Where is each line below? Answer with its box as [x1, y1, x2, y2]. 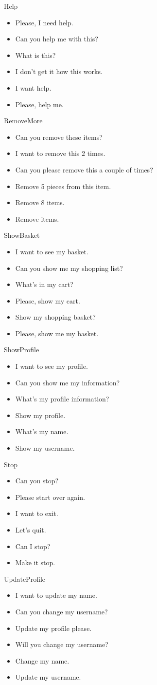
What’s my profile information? [15, 394, 109, 404]
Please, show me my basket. [15, 328, 99, 338]
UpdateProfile [4, 573, 46, 584]
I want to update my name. [15, 590, 97, 600]
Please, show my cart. [15, 295, 80, 305]
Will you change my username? [15, 639, 108, 649]
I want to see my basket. [15, 246, 88, 256]
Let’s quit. [15, 525, 46, 534]
